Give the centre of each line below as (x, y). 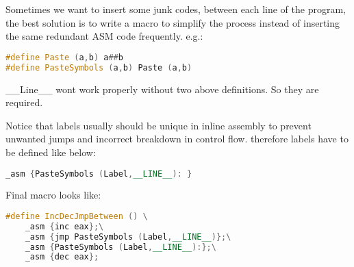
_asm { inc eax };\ (64, 226)
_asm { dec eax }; (62, 257)
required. (24, 102)
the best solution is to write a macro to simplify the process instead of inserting (173, 22)
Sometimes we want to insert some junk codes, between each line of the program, (176, 9)
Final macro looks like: (53, 195)
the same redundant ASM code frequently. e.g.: (104, 36)
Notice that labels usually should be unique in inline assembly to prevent (159, 125)
